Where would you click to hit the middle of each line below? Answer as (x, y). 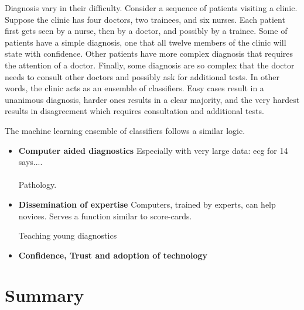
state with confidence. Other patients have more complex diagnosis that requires (149, 54)
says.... (30, 162)
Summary (45, 295)
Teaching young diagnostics (68, 235)
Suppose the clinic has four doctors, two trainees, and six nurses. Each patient (145, 19)
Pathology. (37, 185)
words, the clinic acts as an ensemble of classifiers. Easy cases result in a (134, 88)
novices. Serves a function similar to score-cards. (105, 216)
